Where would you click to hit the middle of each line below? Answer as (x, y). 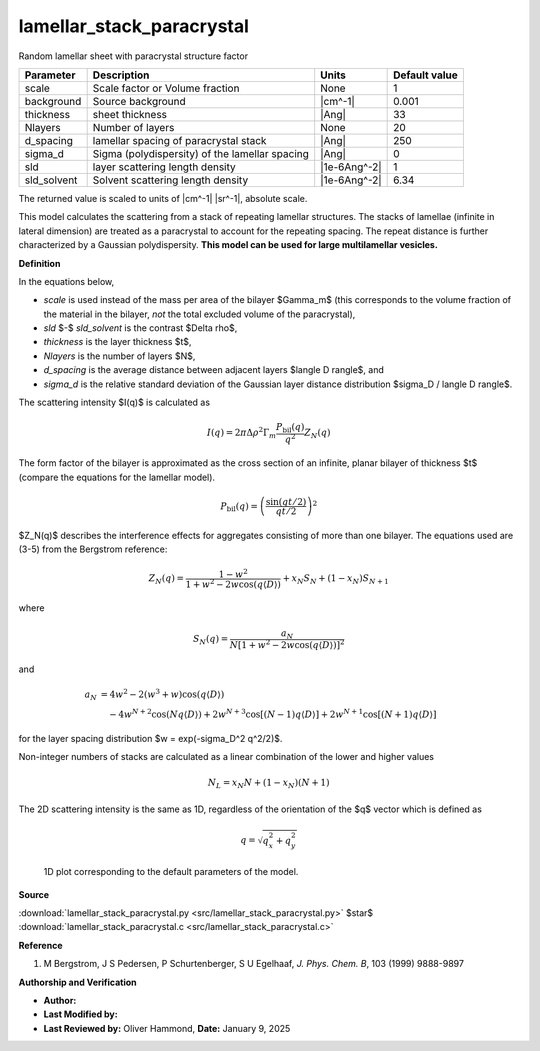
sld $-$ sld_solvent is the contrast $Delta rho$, (140, 328)
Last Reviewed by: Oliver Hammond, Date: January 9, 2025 (167, 1028)
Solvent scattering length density (170, 180)
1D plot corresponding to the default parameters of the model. (171, 872)
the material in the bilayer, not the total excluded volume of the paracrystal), (199, 314)
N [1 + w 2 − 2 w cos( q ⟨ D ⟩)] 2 (287, 644)
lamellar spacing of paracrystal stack (179, 140)
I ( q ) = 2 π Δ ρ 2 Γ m (241, 432)
